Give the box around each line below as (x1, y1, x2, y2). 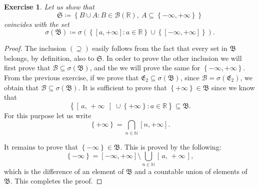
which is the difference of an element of (4, 166, 124, 176)
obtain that (4, 82, 39, 92)
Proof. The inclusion (4, 43, 66, 53)
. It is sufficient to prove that (78, 82, 167, 92)
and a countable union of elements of (134, 166, 247, 176)
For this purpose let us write (4, 110, 91, 120)
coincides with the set (4, 18, 69, 29)
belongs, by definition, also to (4, 52, 94, 63)
